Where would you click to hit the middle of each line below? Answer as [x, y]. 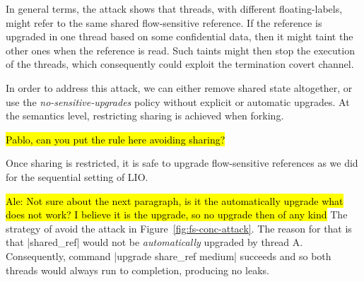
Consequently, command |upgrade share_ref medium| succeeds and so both [169, 255]
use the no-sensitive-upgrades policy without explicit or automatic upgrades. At [178, 101]
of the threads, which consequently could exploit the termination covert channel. [180, 64]
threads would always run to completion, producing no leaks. [137, 270]
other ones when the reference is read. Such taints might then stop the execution [180, 50]
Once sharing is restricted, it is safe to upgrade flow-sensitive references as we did [182, 163]
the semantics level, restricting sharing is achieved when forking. [145, 116]
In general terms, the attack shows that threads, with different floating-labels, [174, 8]
